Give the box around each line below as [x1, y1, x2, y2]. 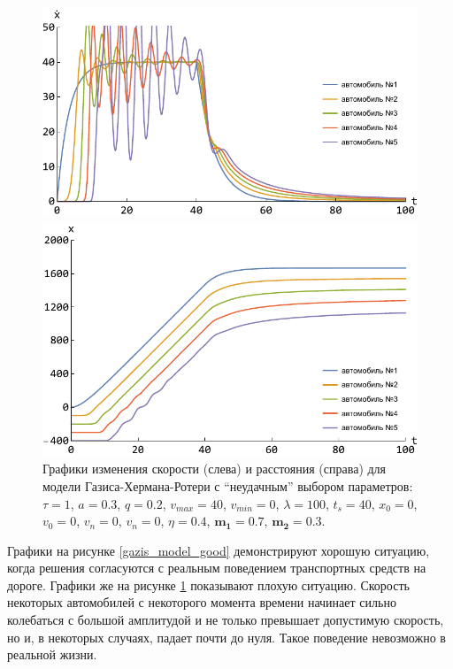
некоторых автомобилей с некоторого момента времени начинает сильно [7, 593, 396, 611]
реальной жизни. [7, 645, 97, 664]
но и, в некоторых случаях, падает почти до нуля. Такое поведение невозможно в [7, 627, 446, 646]
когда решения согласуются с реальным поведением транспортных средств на [7, 558, 426, 577]
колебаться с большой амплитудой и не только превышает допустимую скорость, [7, 611, 444, 629]
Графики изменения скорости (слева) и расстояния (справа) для [42, 459, 387, 478]
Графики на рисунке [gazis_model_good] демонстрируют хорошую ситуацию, [7, 541, 430, 559]
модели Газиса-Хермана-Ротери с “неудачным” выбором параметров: [42, 476, 413, 495]
